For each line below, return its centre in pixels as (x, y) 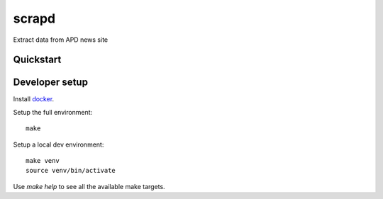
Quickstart (37, 60)
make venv (43, 161)
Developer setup (51, 83)
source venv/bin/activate (71, 171)
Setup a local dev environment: (59, 144)
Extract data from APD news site (61, 40)
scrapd (34, 18)
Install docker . (34, 99)
